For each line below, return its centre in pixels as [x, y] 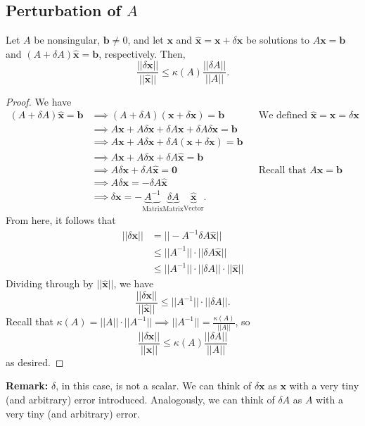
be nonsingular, [67, 40]
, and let [146, 40]
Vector [194, 208]
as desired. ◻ [35, 362]
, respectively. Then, [142, 53]
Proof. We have [39, 101]
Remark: [27, 386]
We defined [283, 116]
